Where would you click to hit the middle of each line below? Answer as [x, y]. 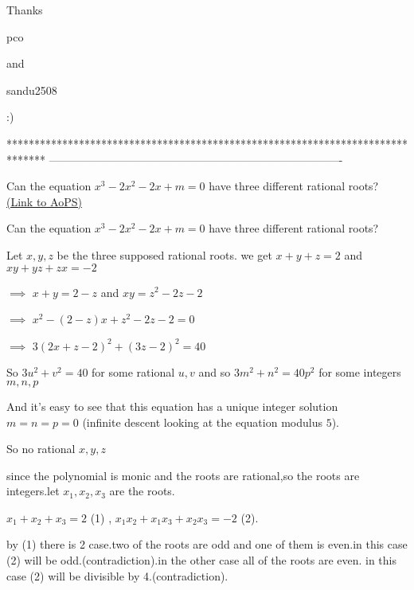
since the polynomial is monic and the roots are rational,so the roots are [183, 475]
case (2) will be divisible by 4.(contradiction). [117, 575]
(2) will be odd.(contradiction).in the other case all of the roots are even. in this [202, 560]
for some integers [360, 372]
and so [215, 372]
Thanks [25, 10]
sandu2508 [32, 90]
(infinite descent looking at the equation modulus [202, 422]
